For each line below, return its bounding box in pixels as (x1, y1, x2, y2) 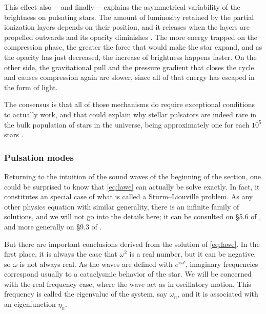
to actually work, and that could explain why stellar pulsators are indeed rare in (4, 109, 257, 119)
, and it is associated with (177, 288, 258, 299)
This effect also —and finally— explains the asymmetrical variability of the (4, 2, 240, 12)
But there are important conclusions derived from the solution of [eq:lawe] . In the (4, 238, 260, 249)
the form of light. (4, 81, 58, 92)
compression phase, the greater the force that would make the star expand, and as (4, 41, 262, 52)
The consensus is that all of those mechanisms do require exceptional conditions (4, 99, 255, 110)
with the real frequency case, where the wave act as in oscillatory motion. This (4, 278, 251, 289)
